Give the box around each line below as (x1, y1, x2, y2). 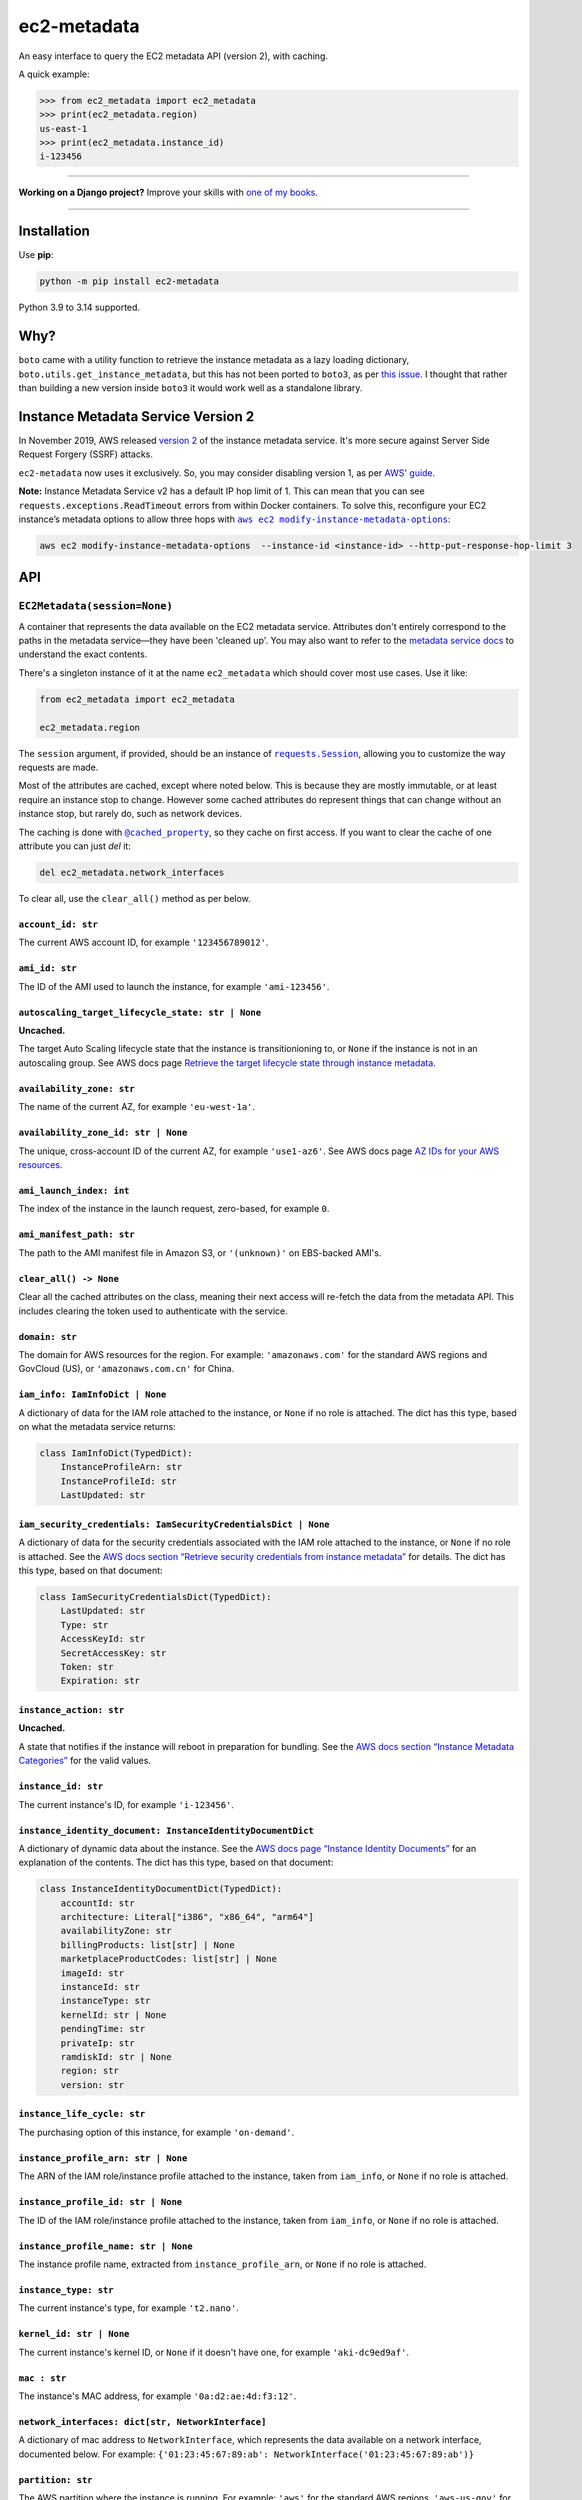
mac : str (18, 2372, 67, 2384)
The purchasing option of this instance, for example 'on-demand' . (18, 2126, 295, 2138)
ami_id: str (18, 963, 77, 974)
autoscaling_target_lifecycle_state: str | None (18, 1006, 262, 1018)
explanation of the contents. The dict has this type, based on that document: (18, 1856, 334, 1869)
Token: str (60, 1661, 114, 1672)
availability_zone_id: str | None (18, 1127, 188, 1139)
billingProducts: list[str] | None (60, 1939, 235, 1950)
